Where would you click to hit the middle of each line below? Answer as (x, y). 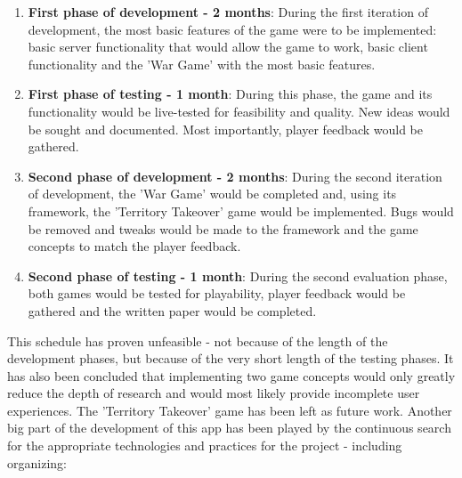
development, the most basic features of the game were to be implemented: (232, 29)
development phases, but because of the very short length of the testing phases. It (231, 358)
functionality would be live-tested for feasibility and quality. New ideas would (239, 111)
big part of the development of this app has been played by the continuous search (229, 428)
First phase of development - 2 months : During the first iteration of (228, 12)
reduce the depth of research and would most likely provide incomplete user (214, 393)
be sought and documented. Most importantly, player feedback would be (226, 129)
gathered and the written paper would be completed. (172, 310)
